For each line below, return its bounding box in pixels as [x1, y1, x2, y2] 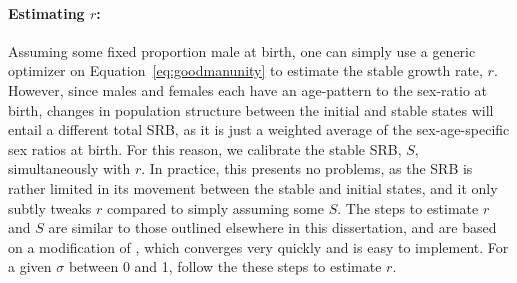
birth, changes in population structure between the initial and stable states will [8, 99, 494, 120]
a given [8, 256, 52, 277]
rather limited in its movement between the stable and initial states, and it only [8, 177, 498, 198]
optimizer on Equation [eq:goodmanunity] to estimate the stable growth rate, [8, 60, 483, 81]
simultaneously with [8, 158, 131, 179]
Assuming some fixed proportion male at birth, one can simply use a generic [8, 40, 476, 61]
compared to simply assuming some [107, 197, 324, 218]
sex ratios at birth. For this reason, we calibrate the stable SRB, [8, 138, 402, 159]
